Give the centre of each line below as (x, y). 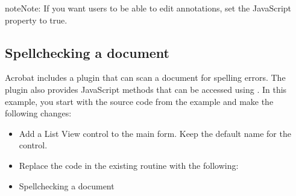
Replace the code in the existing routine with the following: (129, 165)
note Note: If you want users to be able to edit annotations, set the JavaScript (148, 8)
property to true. (36, 20)
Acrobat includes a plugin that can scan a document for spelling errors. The (145, 77)
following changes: (38, 113)
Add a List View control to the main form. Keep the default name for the (155, 133)
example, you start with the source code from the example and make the (139, 101)
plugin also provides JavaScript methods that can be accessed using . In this (146, 89)
